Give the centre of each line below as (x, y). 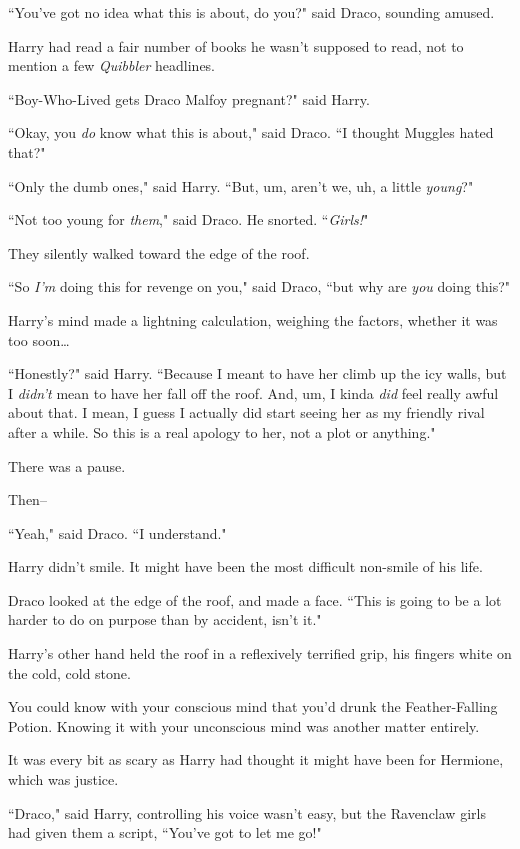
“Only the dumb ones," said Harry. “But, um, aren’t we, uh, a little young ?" (241, 185)
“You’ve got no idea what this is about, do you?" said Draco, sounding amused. (251, 12)
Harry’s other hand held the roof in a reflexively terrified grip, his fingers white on (260, 653)
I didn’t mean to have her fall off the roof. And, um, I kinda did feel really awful (253, 392)
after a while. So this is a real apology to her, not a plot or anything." (222, 431)
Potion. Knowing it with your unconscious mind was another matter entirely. (244, 725)
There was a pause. (67, 465)
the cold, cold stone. (69, 672)
